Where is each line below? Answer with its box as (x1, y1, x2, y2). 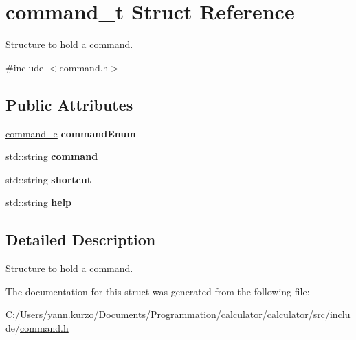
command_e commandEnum (5, 126, 136, 140)
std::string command (5, 149, 98, 163)
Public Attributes (5, 93, 133, 115)
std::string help (5, 195, 72, 209)
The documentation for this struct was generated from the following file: (5, 284, 310, 298)
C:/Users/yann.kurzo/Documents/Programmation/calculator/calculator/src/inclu (5, 307, 351, 321)
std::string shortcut (5, 172, 91, 186)
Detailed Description (5, 229, 156, 250)
